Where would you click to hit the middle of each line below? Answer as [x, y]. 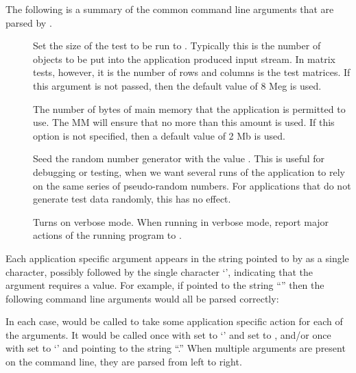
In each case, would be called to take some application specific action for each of [174, 321]
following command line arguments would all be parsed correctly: [142, 298]
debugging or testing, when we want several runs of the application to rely [189, 171]
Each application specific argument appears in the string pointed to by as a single [177, 258]
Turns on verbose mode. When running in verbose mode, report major [181, 221]
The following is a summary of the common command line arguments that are [170, 9]
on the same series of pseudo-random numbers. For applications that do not [192, 185]
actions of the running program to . [107, 235]
